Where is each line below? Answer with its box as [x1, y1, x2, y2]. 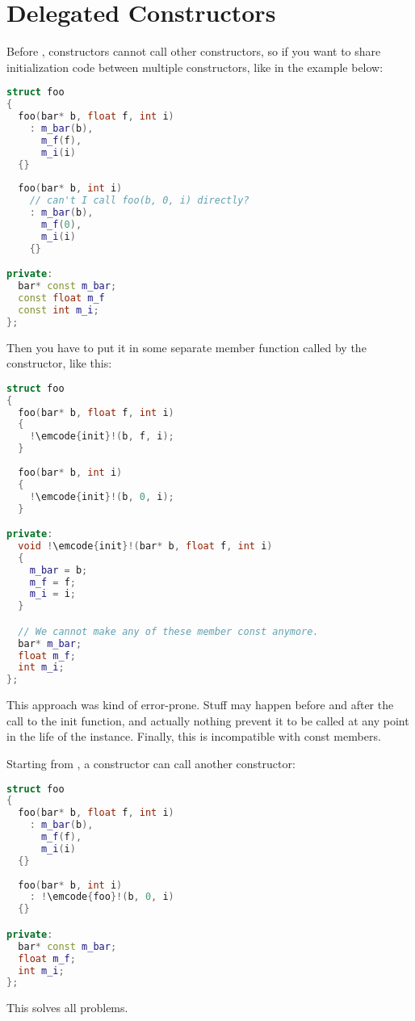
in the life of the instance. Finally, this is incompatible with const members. [6, 728, 381, 745]
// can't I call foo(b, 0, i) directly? [29, 195, 249, 207]
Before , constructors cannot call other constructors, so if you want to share [6, 43, 381, 60]
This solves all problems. [6, 999, 128, 1016]
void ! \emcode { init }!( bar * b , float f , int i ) [18, 540, 273, 552]
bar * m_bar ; [18, 637, 82, 649]
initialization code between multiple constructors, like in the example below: [6, 58, 384, 75]
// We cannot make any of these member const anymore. [18, 625, 319, 637]
